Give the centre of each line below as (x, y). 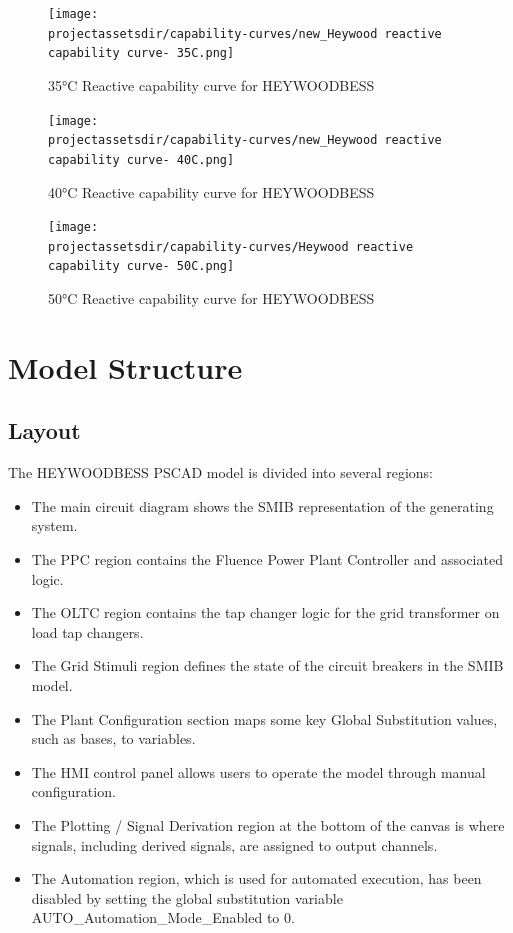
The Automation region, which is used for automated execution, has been (256, 878)
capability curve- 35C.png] (141, 53)
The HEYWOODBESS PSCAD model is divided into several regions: (220, 472)
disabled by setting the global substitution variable (187, 897)
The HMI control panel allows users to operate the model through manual (258, 771)
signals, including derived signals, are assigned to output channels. (234, 844)
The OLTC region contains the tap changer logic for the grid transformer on (265, 612)
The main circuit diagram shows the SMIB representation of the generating (262, 505)
